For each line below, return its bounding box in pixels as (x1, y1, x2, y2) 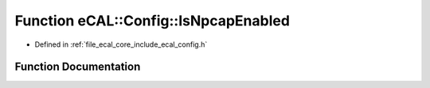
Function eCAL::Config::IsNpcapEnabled (14, 12, 291, 29)
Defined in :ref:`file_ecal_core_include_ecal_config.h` (34, 40, 208, 49)
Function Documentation (14, 60, 141, 74)
